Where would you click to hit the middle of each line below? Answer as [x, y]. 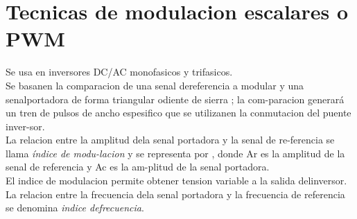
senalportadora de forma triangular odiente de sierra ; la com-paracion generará [175, 99]
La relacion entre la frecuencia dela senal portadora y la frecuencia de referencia [175, 194]
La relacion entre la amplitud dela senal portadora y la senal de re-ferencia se [170, 140]
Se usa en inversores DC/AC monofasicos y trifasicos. [119, 72]
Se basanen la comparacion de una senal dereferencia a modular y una [155, 85]
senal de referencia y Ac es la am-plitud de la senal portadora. [138, 167]
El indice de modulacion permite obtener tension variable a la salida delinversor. [176, 181]
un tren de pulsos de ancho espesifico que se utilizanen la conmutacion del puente [178, 113]
